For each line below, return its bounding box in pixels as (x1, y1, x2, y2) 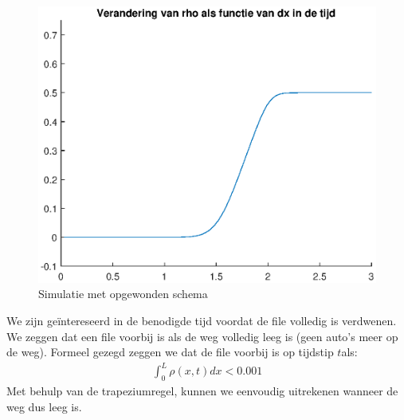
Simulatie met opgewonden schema (38, 285, 208, 302)
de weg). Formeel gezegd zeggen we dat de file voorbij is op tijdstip (6, 343, 334, 360)
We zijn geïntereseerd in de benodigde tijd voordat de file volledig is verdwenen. (6, 312, 397, 329)
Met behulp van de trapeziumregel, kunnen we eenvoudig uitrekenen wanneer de (6, 383, 398, 399)
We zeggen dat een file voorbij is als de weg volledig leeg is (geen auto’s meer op (6, 328, 398, 344)
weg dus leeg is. (6, 398, 82, 414)
